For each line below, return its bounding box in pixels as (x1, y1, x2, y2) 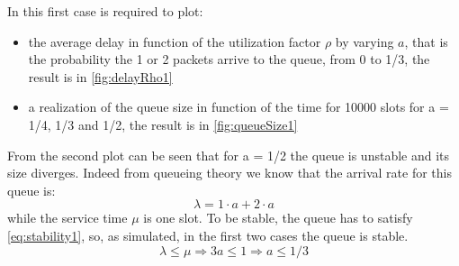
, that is (404, 32, 448, 50)
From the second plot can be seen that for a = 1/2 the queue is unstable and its (7, 145, 450, 164)
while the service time (7, 208, 128, 227)
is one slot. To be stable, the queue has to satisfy (143, 208, 413, 227)
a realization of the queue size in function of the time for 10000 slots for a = (28, 97, 449, 116)
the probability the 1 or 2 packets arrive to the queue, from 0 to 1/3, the (28, 50, 430, 69)
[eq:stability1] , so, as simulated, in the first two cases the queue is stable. (7, 225, 409, 244)
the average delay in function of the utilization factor (28, 32, 321, 50)
